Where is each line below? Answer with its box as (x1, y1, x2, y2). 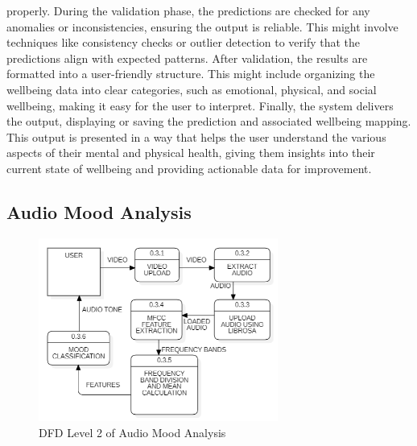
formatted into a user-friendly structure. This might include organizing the (6, 65, 375, 82)
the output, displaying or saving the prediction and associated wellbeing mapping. (6, 113, 411, 130)
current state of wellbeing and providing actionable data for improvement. (6, 159, 372, 176)
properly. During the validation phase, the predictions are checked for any (6, 2, 370, 19)
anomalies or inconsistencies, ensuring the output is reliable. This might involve (6, 18, 398, 35)
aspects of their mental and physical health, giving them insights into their (6, 144, 375, 161)
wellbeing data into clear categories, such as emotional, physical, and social (6, 81, 377, 97)
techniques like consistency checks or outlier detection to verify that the (6, 34, 361, 51)
